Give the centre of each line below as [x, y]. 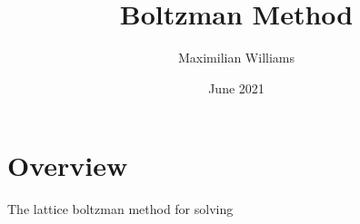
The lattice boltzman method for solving [120, 209]
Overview [68, 166]
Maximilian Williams [236, 58]
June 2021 [236, 88]
